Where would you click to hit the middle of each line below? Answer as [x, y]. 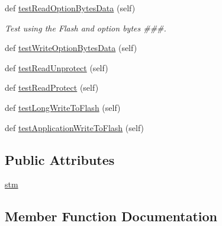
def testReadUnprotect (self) [57, 67]
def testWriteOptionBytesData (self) [71, 48]
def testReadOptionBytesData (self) [70, 8]
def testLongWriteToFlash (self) [63, 107]
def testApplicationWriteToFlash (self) [75, 127]
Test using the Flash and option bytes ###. [86, 28]
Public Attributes [60, 159]
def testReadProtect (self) [52, 87]
